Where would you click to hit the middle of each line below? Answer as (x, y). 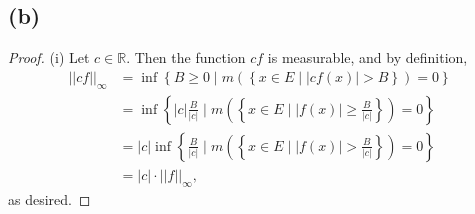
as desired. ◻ (49, 198)
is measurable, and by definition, (367, 57)
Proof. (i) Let (49, 57)
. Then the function (186, 57)
